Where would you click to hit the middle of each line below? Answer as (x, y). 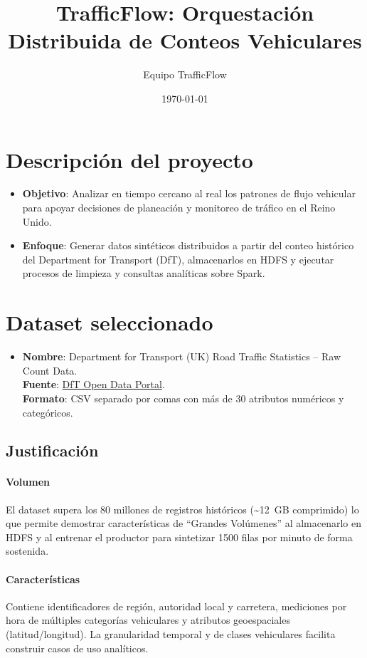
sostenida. (27, 551)
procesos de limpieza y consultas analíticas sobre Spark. (144, 273)
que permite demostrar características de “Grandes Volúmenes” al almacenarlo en (184, 523)
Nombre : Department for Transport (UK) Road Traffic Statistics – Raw (182, 356)
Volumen (28, 482)
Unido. (37, 221)
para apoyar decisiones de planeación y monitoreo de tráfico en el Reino (179, 208)
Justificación (52, 450)
